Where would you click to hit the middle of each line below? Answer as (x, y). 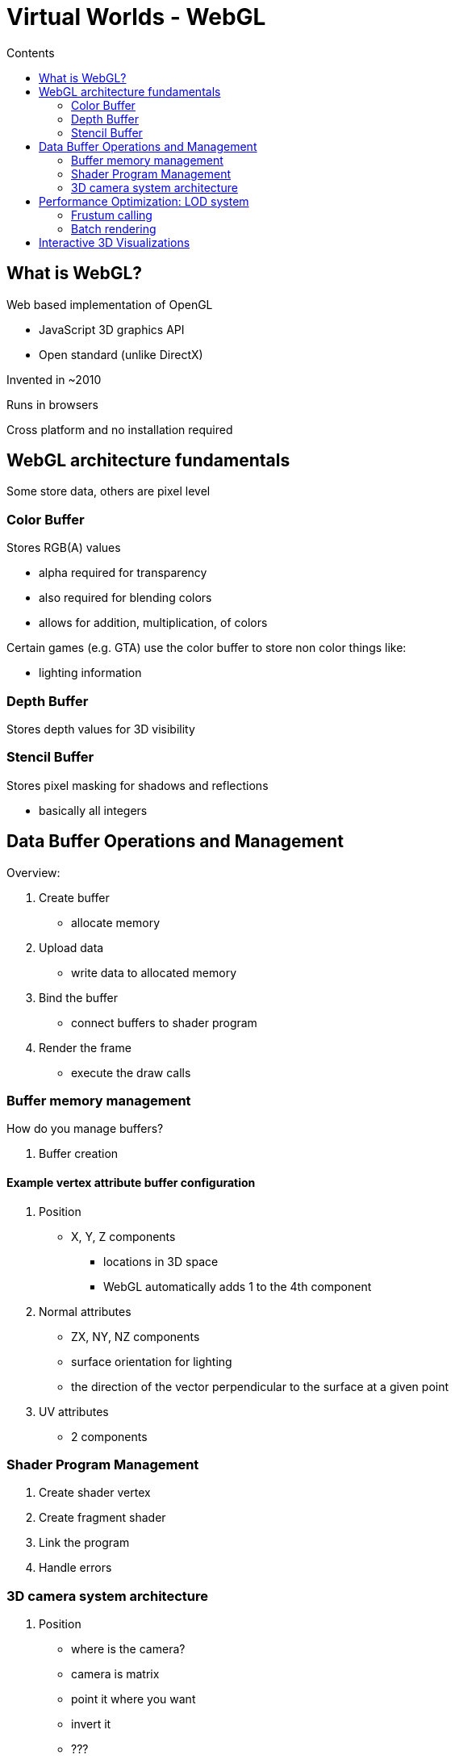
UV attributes (74, 1411)
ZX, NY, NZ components (136, 1336)
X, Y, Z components (123, 1236)
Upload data (71, 947)
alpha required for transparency (123, 573)
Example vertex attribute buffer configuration (131, 1182)
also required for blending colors (125, 598)
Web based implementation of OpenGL (110, 304)
